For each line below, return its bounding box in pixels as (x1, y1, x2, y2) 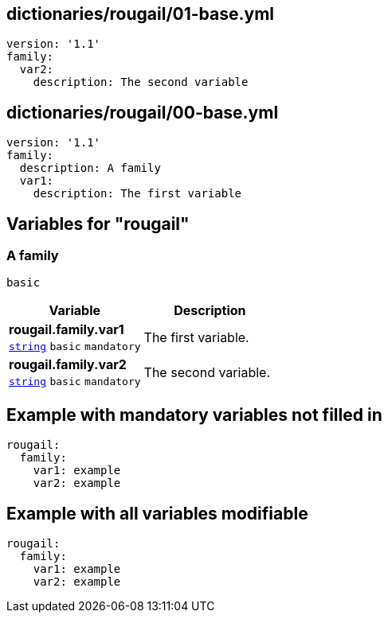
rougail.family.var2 (9, 356, 127, 373)
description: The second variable (33, 76, 249, 89)
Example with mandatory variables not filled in (6, 404, 382, 425)
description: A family (19, 162, 161, 175)
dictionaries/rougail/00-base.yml (6, 102, 279, 123)
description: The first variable (33, 187, 242, 200)
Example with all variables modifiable (6, 503, 308, 524)
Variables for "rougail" (6, 213, 190, 234)
